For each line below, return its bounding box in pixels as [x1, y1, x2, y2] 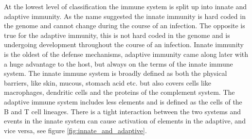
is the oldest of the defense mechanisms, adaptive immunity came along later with [4, 49, 249, 59]
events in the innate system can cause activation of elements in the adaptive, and [4, 116, 246, 126]
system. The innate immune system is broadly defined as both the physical [4, 68, 227, 78]
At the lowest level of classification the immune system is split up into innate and [4, 1, 247, 11]
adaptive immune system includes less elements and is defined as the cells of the [4, 96, 242, 106]
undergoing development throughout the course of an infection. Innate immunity [4, 39, 244, 50]
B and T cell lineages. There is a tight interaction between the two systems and [4, 106, 241, 116]
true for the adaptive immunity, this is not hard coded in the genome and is [4, 30, 230, 40]
